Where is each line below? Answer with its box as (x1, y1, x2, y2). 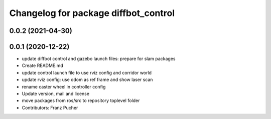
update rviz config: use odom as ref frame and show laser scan (22, 76, 153, 82)
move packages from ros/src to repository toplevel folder (22, 97, 140, 103)
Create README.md (22, 62, 64, 68)
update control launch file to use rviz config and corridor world (22, 69, 152, 75)
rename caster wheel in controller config (22, 83, 106, 89)
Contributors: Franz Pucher (22, 104, 78, 110)
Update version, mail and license (22, 90, 90, 97)
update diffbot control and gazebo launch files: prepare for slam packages (22, 55, 176, 62)
